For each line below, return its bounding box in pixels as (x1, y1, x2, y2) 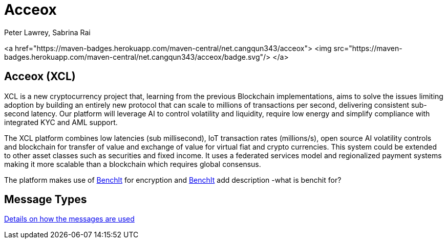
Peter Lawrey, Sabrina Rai (4, 28, 91, 37)
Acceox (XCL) (4, 70, 76, 83)
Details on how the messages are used (4, 214, 135, 224)
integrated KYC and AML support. (4, 117, 118, 127)
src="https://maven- (333, 43, 402, 53)
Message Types (4, 193, 87, 206)
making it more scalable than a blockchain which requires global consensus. (4, 159, 261, 168)
